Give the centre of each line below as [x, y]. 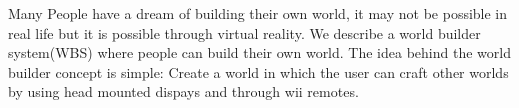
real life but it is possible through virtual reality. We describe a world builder [244, 32]
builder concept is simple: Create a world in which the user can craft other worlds [258, 71]
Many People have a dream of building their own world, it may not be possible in [258, 13]
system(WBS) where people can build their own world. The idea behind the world [259, 52]
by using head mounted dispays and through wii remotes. [183, 91]
